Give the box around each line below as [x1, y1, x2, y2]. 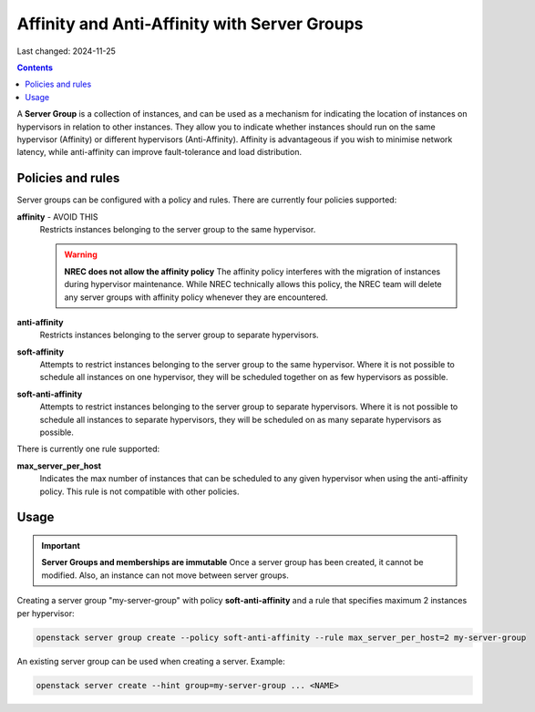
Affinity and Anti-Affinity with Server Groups [16, 14, 364, 34]
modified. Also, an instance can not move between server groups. [41, 570, 289, 581]
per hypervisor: [16, 607, 75, 619]
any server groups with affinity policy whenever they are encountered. [64, 292, 328, 303]
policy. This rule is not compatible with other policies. [39, 486, 240, 497]
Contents [16, 62, 54, 73]
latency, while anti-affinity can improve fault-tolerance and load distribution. [16, 147, 303, 158]
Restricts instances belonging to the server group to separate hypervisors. [39, 329, 319, 341]
